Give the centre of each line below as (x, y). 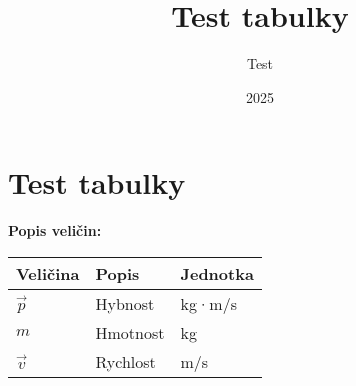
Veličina (48, 273)
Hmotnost (130, 332)
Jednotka (217, 273)
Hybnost (125, 303)
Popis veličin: (55, 230)
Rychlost (125, 361)
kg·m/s (208, 303)
